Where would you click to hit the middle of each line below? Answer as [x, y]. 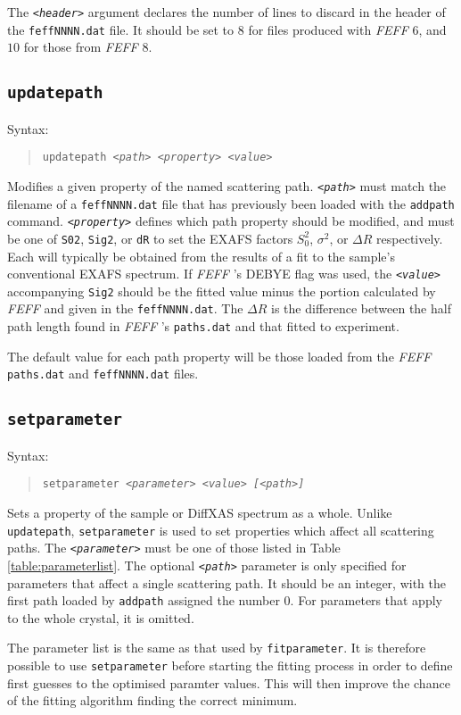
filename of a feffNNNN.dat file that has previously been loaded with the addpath [231, 203]
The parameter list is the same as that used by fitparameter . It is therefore [217, 648]
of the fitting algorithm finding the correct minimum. [152, 700]
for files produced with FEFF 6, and [347, 29]
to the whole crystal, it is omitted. [101, 617]
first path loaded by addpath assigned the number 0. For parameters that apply [225, 600]
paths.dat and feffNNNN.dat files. [103, 374]
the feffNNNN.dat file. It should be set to [121, 29]
